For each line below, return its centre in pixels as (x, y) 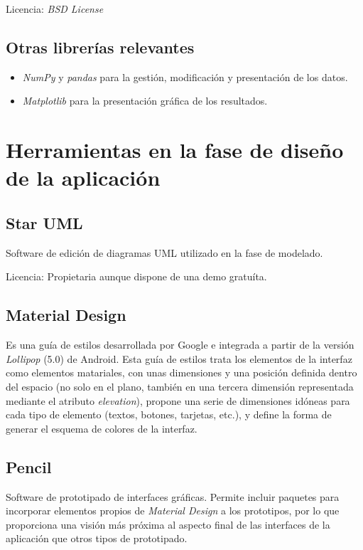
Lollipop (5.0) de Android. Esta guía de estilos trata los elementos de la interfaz (179, 358)
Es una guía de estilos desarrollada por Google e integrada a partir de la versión (180, 345)
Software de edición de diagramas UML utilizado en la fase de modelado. (164, 252)
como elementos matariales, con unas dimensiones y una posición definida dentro (181, 372)
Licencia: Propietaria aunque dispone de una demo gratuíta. (136, 276)
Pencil (29, 466)
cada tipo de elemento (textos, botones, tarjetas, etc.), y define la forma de (169, 414)
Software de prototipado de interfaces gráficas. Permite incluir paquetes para (173, 496)
